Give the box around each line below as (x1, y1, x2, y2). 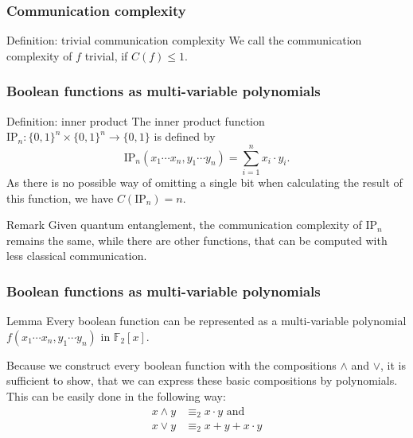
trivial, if (84, 47, 128, 64)
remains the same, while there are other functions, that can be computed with (6, 231, 388, 248)
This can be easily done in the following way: (6, 387, 226, 404)
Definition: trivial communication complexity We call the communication (6, 32, 362, 48)
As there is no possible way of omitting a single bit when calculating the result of (6, 173, 403, 190)
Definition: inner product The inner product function (6, 112, 265, 129)
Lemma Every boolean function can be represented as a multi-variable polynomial (6, 312, 407, 329)
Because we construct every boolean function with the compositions (6, 356, 337, 373)
